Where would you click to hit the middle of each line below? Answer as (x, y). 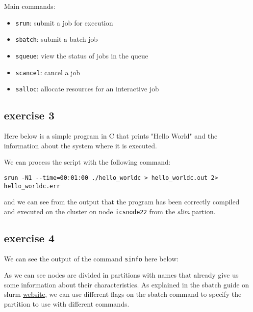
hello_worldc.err (32, 186)
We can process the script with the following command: (87, 162)
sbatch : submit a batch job (57, 39)
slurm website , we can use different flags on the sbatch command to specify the (123, 294)
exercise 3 (29, 115)
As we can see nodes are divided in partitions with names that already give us (121, 275)
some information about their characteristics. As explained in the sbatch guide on (126, 284)
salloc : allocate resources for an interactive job (87, 89)
